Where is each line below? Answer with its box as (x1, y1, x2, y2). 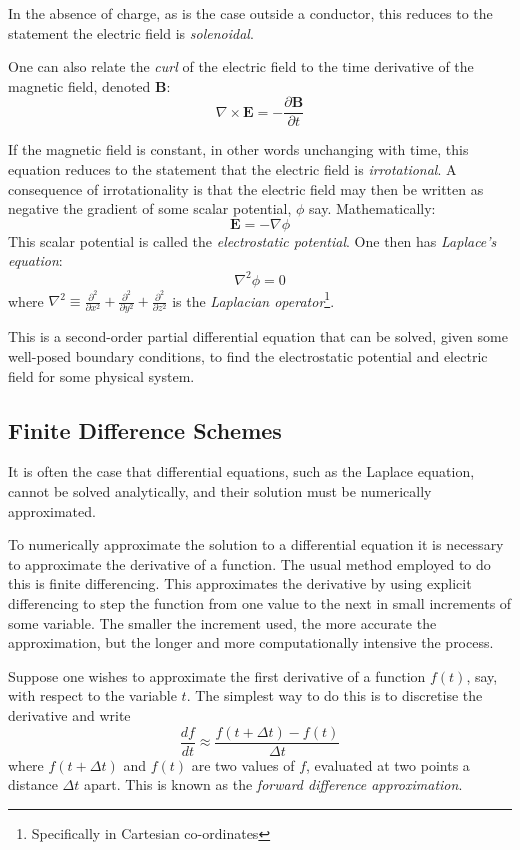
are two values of (191, 754, 295, 775)
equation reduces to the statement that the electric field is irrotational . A (8, 159, 457, 180)
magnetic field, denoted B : (8, 75, 171, 96)
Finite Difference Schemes (8, 414, 282, 445)
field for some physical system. (8, 365, 195, 386)
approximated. (8, 500, 96, 521)
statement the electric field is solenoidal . (8, 22, 254, 43)
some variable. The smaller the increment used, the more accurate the (8, 612, 437, 633)
